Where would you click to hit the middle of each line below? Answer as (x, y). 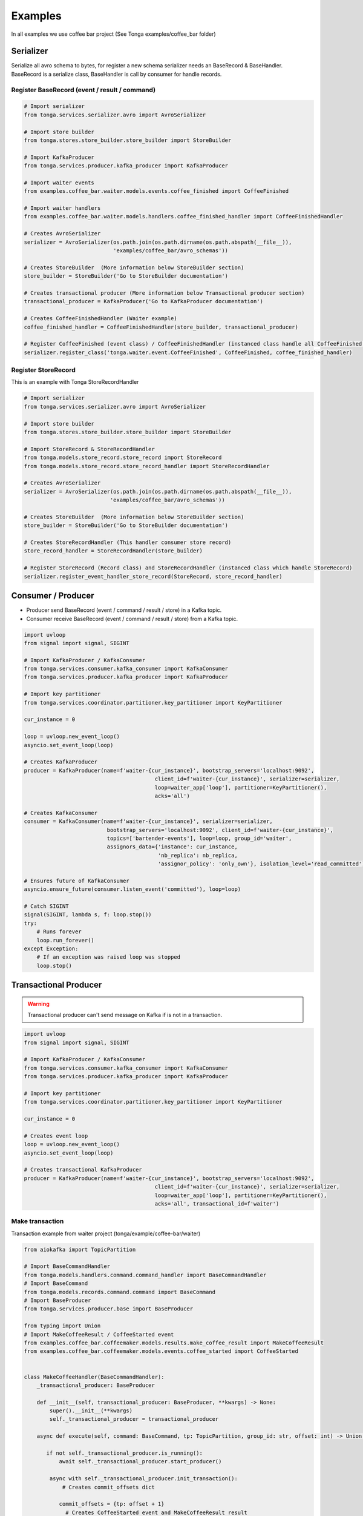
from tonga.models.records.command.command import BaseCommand (120, 1292)
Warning (38, 1004)
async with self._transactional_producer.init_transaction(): (144, 1479)
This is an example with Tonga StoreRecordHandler (75, 382)
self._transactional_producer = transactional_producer (134, 1419)
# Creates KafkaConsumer (61, 813)
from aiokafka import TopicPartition (80, 1249)
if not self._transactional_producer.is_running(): (124, 1453)
